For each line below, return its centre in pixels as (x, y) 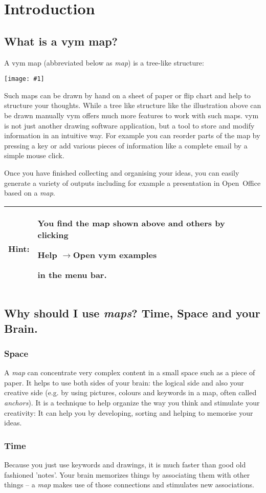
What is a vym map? (61, 41)
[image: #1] (24, 79)
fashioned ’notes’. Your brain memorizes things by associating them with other (127, 474)
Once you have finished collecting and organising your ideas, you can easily (122, 172)
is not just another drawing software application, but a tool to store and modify (129, 125)
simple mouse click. (34, 155)
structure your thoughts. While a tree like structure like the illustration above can (133, 105)
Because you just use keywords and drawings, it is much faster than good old (125, 464)
